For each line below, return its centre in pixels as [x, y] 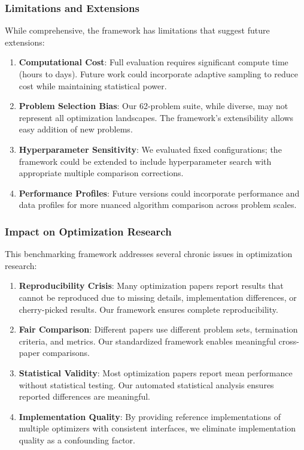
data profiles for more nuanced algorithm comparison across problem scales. [158, 205]
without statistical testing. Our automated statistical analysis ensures [146, 384]
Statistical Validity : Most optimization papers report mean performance [156, 372]
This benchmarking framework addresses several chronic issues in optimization [149, 254]
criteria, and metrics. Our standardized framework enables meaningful [147, 341]
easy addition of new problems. [76, 129]
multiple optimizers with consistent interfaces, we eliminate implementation [157, 428]
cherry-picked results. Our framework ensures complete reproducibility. [148, 309]
